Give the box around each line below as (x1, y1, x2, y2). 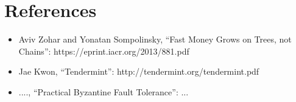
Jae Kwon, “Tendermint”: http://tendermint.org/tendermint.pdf (18, 65, 259, 78)
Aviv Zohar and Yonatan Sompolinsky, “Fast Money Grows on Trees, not (18, 33, 292, 46)
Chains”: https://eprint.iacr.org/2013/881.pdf (18, 44, 189, 57)
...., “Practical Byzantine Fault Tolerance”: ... (18, 85, 189, 98)
